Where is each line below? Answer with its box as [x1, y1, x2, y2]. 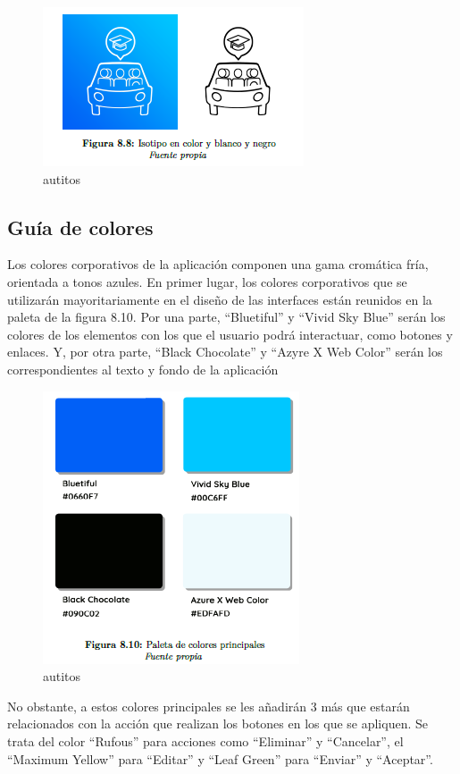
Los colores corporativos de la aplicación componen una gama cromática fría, [7, 255, 429, 273]
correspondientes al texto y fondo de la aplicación [7, 359, 279, 378]
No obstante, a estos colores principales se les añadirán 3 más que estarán [7, 696, 410, 715]
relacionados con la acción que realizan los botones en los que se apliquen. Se [7, 714, 428, 733]
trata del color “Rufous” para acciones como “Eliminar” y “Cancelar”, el [7, 731, 404, 750]
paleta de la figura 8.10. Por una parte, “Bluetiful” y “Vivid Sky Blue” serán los [7, 307, 446, 326]
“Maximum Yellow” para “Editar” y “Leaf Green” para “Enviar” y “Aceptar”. [7, 749, 433, 768]
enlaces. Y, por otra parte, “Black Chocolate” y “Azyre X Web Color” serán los [7, 342, 443, 361]
